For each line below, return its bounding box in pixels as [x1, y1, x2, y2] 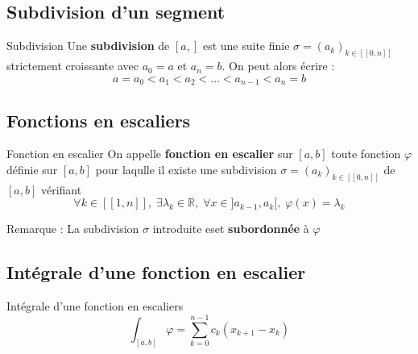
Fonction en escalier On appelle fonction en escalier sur [6, 145, 293, 162]
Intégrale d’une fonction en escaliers [6, 298, 184, 314]
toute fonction [331, 145, 401, 162]
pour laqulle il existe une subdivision [95, 160, 277, 177]
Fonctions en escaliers [6, 107, 191, 132]
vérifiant [40, 181, 82, 198]
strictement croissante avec [6, 57, 139, 74]
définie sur [6, 160, 58, 177]
